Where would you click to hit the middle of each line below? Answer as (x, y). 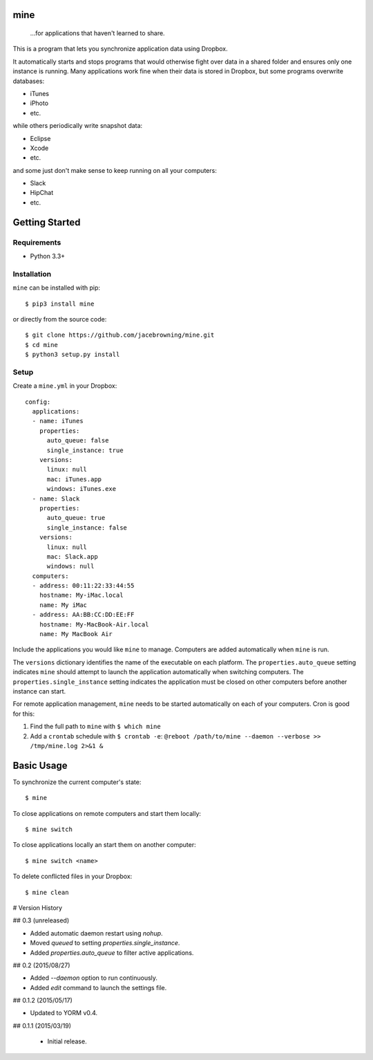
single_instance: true (85, 450)
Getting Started (47, 222)
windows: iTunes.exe (82, 489)
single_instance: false (87, 528)
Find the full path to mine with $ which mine (96, 727)
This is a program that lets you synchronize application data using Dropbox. (120, 49)
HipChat (42, 193)
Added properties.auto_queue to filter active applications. (112, 952)
